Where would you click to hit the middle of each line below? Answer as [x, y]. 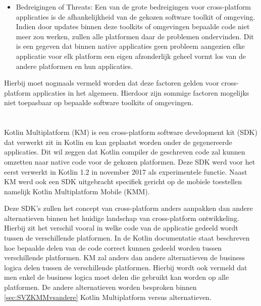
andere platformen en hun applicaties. [74, 66]
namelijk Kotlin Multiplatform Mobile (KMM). [77, 191]
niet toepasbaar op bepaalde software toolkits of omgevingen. [99, 102]
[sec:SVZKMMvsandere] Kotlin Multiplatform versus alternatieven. [108, 297]
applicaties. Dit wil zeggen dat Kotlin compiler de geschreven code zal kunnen [125, 152]
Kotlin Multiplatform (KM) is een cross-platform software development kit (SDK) [131, 132]
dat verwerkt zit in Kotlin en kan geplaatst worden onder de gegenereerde [118, 142]
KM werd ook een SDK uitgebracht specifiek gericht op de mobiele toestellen [123, 181]
